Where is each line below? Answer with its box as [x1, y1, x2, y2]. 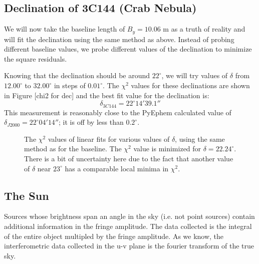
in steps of [54, 80, 86, 91]
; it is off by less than [59, 117, 124, 127]
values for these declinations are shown [131, 80, 250, 91]
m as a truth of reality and [163, 24, 245, 34]
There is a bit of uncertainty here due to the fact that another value [24, 153, 233, 164]
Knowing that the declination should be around [4, 70, 150, 81]
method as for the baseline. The [24, 143, 122, 154]
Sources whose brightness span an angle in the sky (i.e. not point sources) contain [4, 211, 255, 221]
